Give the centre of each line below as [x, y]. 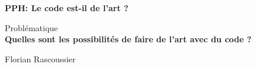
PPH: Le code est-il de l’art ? [67, 8]
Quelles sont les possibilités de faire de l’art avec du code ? [128, 39]
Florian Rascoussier [40, 58]
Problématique [31, 27]
